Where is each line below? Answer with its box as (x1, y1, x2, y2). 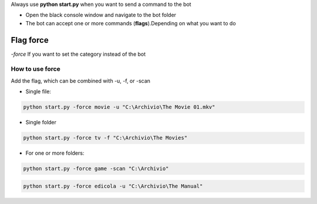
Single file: (25, 88, 51, 95)
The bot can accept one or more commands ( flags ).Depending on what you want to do (25, 19, 236, 26)
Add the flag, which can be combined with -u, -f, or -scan (11, 77, 151, 84)
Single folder (25, 119, 57, 126)
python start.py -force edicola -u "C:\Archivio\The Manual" (23, 182, 203, 189)
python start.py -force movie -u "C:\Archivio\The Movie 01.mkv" (23, 104, 215, 111)
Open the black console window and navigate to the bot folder (25, 12, 176, 19)
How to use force (11, 65, 61, 73)
